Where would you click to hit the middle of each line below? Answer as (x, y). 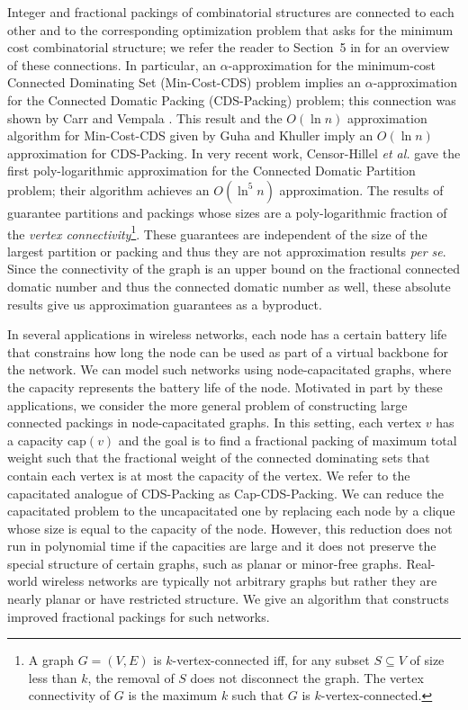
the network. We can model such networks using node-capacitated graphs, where (229, 369)
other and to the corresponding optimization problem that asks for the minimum (230, 29)
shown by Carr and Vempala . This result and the (145, 117)
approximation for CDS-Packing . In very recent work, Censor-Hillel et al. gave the (234, 153)
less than (53, 677)
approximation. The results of (361, 189)
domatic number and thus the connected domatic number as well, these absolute (229, 286)
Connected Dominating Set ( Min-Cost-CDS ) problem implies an (184, 82)
